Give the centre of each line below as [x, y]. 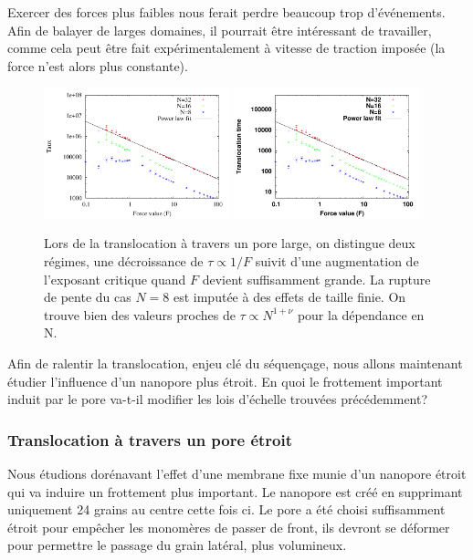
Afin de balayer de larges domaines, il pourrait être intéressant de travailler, [220, 30]
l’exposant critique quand [115, 279]
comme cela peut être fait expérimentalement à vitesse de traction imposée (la [226, 48]
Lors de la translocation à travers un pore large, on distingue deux [230, 243]
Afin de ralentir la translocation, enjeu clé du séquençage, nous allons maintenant [235, 363]
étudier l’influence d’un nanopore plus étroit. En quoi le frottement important [225, 381]
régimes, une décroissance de [124, 261]
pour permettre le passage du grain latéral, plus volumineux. [177, 545]
